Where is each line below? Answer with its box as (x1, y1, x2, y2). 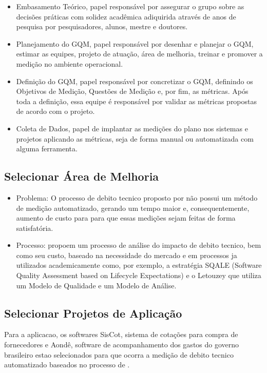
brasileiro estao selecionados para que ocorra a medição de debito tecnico (4, 349, 234, 360)
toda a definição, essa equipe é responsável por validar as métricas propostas (16, 95, 257, 106)
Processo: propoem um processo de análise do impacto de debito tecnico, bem (16, 240, 261, 250)
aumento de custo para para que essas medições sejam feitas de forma (16, 212, 236, 223)
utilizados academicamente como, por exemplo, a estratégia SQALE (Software (16, 260, 262, 270)
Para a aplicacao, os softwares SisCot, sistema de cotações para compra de (4, 329, 238, 340)
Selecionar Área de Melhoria (4, 168, 159, 184)
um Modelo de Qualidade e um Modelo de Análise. (16, 280, 177, 290)
